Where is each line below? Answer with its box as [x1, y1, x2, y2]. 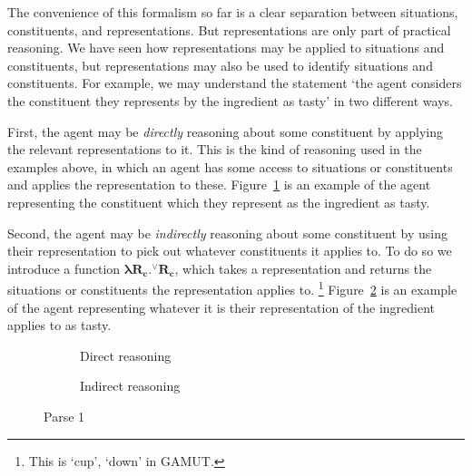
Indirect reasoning [80, 376, 181, 395]
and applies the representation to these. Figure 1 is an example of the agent [7, 175, 431, 194]
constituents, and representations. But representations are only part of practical [7, 20, 451, 39]
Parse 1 [44, 406, 85, 425]
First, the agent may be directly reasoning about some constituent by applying [7, 121, 444, 141]
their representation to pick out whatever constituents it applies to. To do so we [7, 241, 452, 260]
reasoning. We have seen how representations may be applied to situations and [7, 38, 445, 57]
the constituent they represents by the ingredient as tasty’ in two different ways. [7, 91, 453, 110]
